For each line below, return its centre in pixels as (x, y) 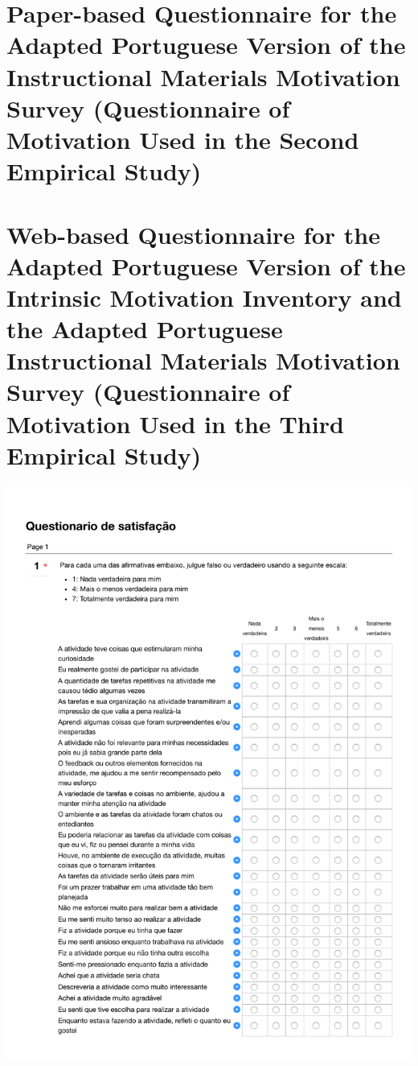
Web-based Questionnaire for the (193, 234)
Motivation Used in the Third (175, 423)
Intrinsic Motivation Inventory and (204, 297)
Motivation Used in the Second (183, 139)
